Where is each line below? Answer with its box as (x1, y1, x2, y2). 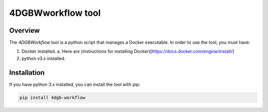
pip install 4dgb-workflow (19, 95, 85, 100)
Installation (9, 68, 45, 77)
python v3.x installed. (21, 55, 66, 61)
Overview (9, 26, 40, 35)
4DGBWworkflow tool (9, 7, 101, 18)
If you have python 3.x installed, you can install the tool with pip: (9, 81, 140, 87)
